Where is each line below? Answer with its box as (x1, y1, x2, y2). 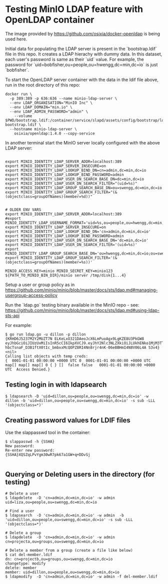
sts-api (5, 312, 20, 318)
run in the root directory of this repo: (5, 81, 80, 88)
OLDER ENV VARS (9, 207, 41, 212)
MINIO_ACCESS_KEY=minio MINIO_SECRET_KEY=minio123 (5, 268, 113, 273)
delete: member (5, 565, 37, 570)
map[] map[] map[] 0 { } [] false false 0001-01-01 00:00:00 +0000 (5, 362, 155, 367)
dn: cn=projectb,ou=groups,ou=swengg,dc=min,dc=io (5, 556, 113, 562)
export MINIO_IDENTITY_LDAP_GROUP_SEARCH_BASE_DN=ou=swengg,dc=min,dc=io (5, 185, 162, 190)
